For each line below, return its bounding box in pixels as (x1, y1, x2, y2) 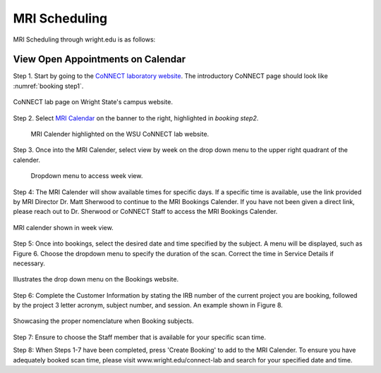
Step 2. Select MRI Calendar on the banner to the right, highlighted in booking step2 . (13, 113, 259, 122)
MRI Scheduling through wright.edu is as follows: (13, 35, 156, 44)
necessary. (13, 259, 46, 267)
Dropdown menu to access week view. (30, 172, 143, 180)
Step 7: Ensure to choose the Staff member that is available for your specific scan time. (13, 333, 267, 341)
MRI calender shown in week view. (13, 223, 114, 232)
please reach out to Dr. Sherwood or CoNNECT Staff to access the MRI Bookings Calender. (13, 208, 278, 216)
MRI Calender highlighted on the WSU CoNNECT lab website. (30, 130, 210, 139)
